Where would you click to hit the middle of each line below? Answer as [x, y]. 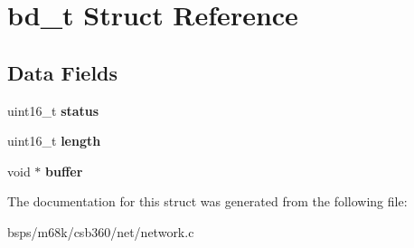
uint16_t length [54, 141]
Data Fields [63, 72]
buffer [64, 171]
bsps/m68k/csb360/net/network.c [101, 231]
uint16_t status [53, 110]
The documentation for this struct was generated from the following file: [207, 201]
